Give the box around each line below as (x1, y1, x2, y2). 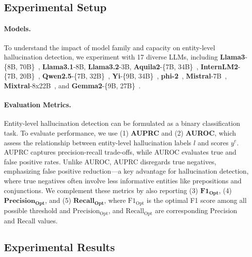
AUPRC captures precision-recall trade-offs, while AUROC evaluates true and (4, 147, 236, 157)
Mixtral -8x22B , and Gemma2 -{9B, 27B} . (4, 80, 141, 90)
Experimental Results (4, 239, 115, 254)
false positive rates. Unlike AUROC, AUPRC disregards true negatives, (4, 156, 216, 166)
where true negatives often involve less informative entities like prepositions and (4, 175, 242, 185)
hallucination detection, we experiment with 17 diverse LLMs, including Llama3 (4, 52, 245, 62)
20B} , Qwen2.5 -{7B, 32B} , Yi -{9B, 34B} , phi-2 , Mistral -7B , (19, 71, 227, 81)
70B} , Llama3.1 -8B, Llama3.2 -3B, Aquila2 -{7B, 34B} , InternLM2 (19, 61, 238, 71)
